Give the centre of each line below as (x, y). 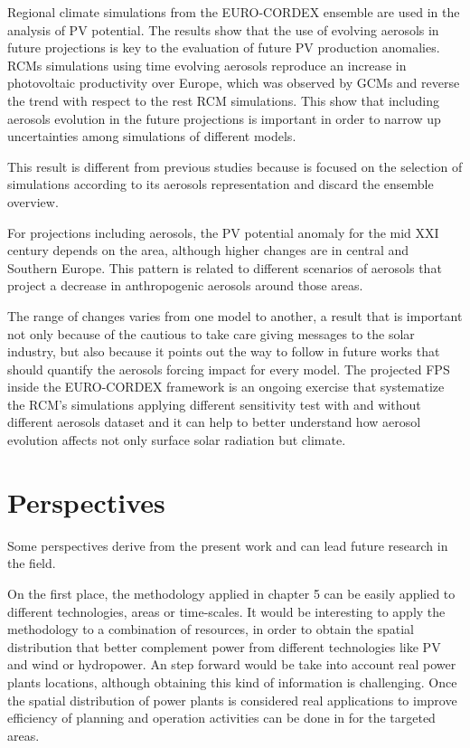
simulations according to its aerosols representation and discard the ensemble (221, 184)
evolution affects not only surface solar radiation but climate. (177, 440)
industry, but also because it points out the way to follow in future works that (224, 351)
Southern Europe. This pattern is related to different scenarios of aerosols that (225, 267)
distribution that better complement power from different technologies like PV (224, 646)
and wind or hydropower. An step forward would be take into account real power (232, 664)
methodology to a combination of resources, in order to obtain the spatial (211, 629)
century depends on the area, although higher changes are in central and (208, 250)
